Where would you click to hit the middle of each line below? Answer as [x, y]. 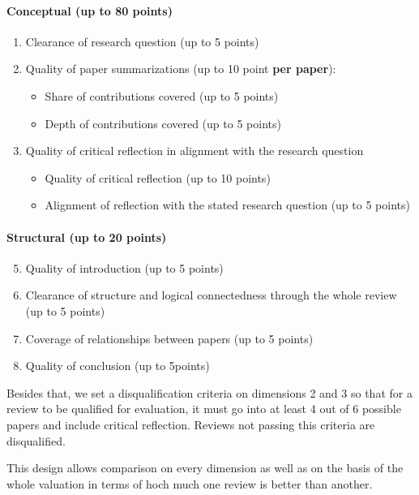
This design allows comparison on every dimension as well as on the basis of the [205, 468]
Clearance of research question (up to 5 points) [142, 41]
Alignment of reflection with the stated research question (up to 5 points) [227, 205]
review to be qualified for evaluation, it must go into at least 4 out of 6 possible [204, 409]
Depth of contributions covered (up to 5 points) [163, 123]
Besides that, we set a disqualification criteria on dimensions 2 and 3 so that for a [209, 392]
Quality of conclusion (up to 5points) [118, 366]
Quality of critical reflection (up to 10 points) [158, 177]
